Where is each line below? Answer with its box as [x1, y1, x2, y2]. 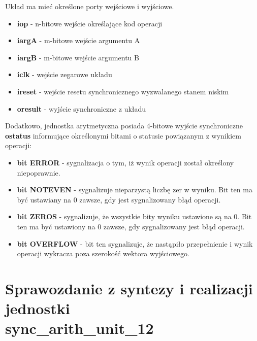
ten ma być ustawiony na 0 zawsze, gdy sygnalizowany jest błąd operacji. [17, 221, 245, 231]
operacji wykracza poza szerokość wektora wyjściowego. [17, 248, 189, 259]
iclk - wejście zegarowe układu [17, 69, 112, 80]
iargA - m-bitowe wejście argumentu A [17, 35, 140, 46]
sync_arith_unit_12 [5, 318, 154, 338]
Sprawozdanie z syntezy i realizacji [5, 278, 253, 298]
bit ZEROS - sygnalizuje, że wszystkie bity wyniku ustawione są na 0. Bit [17, 211, 252, 222]
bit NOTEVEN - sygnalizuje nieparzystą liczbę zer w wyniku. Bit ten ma [17, 184, 252, 195]
